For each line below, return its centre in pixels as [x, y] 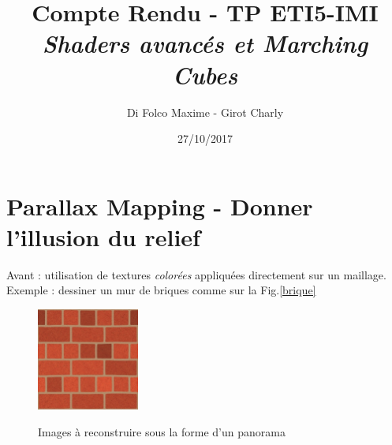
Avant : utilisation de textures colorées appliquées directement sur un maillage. [196, 274]
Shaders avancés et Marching [205, 43]
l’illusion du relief [103, 236]
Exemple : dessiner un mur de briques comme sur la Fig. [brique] [161, 290]
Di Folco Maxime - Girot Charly [205, 112]
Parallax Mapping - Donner [160, 206]
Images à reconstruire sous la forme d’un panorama [162, 431]
